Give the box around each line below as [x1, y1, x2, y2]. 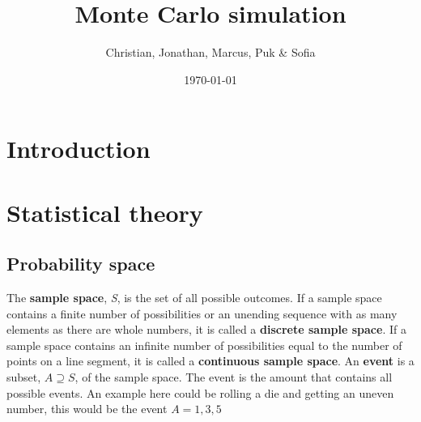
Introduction [6, 132, 151, 165]
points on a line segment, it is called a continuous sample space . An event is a [6, 352, 415, 369]
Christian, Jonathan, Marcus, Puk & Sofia [105, 44, 316, 61]
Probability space [6, 251, 155, 276]
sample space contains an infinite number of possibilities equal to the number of [6, 336, 402, 353]
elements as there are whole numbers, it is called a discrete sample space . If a [6, 321, 406, 338]
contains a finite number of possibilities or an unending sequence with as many [6, 305, 398, 322]
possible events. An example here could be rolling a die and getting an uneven [6, 384, 394, 401]
